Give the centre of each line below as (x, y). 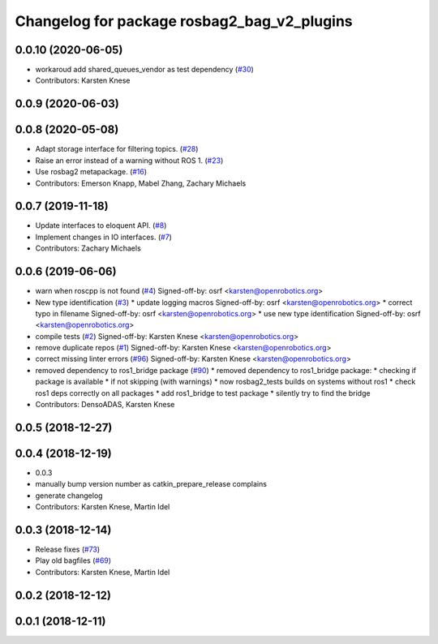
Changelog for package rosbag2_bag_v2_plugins (184, 21)
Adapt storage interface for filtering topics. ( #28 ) (117, 149)
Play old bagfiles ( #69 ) (73, 560)
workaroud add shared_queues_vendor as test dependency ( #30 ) (145, 70)
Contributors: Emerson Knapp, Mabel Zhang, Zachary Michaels (141, 183)
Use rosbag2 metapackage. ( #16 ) (91, 172)
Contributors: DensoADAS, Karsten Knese (105, 405)
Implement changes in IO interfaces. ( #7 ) (103, 237)
